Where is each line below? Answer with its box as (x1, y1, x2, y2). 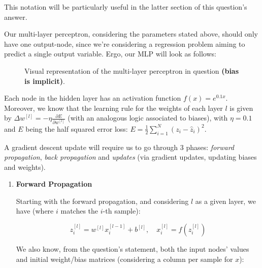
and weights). (4, 161, 46, 172)
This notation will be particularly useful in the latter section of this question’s (4, 2, 247, 12)
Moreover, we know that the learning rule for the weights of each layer (4, 102, 223, 113)
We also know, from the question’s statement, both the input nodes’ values (16, 244, 249, 254)
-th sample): (103, 205, 141, 216)
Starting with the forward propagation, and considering (16, 195, 189, 206)
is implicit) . (24, 75, 65, 86)
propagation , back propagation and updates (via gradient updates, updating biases (4, 152, 257, 162)
